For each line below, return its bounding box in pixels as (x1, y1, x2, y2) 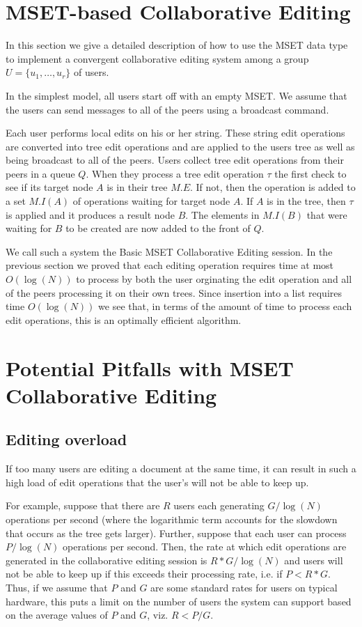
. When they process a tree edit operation (86, 166, 264, 180)
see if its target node (6, 180, 93, 194)
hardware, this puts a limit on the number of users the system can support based (6, 594, 352, 608)
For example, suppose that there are (6, 498, 160, 513)
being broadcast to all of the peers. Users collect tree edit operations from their (6, 153, 344, 167)
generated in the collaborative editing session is (6, 552, 207, 567)
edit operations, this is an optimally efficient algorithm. (6, 312, 242, 327)
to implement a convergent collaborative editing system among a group (6, 51, 309, 65)
